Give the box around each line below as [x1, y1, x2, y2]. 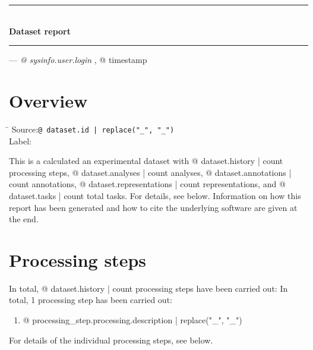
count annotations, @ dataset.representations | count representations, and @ [9, 178, 286, 190]
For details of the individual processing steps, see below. [9, 333, 213, 346]
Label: [9, 134, 31, 147]
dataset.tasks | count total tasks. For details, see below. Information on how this [9, 189, 301, 201]
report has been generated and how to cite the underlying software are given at [9, 201, 298, 213]
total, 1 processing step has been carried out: [9, 294, 172, 306]
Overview [9, 88, 88, 112]
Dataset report [9, 24, 71, 37]
